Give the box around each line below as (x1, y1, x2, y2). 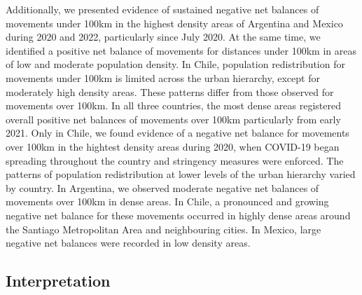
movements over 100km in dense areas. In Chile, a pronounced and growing (6, 194, 329, 209)
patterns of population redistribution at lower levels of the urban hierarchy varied (6, 167, 356, 181)
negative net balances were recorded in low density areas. (6, 235, 251, 250)
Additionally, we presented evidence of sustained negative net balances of (6, 2, 319, 16)
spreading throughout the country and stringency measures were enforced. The (6, 153, 344, 167)
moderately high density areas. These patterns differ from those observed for (6, 84, 334, 99)
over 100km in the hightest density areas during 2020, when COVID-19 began (6, 139, 340, 153)
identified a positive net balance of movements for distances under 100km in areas (6, 43, 356, 57)
